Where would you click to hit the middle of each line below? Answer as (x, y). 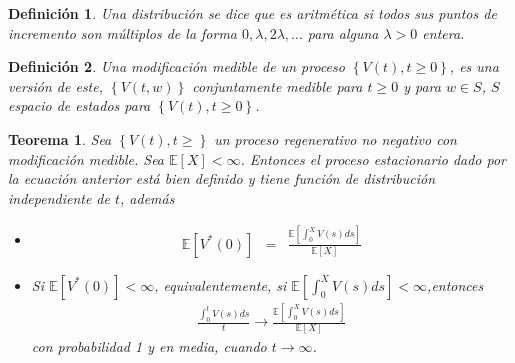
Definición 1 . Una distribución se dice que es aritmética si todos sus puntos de (252, 13)
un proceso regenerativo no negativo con (335, 138)
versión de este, (56, 85)
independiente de (59, 197)
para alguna (343, 32)
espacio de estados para (79, 105)
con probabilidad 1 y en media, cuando (149, 346)
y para (422, 85)
